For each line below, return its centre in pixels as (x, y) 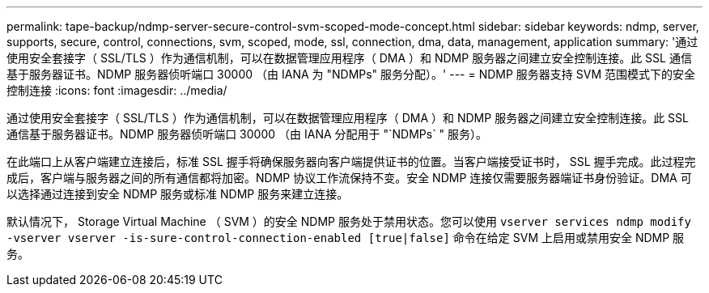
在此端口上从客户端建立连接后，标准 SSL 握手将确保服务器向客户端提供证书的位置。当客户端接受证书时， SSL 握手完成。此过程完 (351, 161)
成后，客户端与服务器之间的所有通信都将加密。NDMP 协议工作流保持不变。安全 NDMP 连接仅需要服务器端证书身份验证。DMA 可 (349, 178)
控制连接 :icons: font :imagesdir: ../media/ (117, 90)
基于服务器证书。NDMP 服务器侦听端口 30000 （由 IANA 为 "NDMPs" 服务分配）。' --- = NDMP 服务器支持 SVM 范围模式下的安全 (351, 74)
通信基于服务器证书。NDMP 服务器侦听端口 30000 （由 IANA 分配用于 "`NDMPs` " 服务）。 (247, 134)
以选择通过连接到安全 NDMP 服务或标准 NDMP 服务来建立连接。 (178, 194)
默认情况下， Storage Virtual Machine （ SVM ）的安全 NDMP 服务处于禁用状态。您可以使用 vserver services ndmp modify (349, 221)
